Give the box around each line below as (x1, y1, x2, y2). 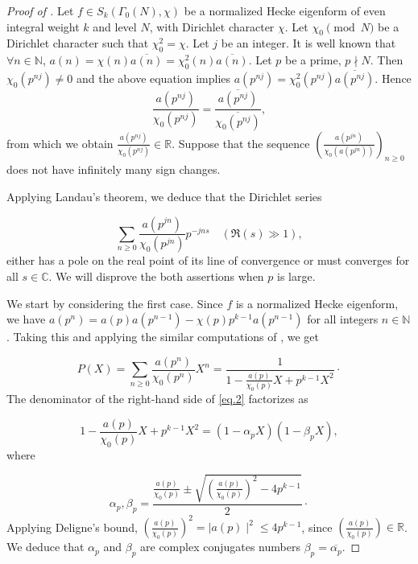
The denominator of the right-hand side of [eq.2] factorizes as (6, 390, 308, 407)
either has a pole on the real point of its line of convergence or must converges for (6, 252, 410, 269)
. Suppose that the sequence (172, 134, 310, 151)
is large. (277, 267, 316, 284)
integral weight (6, 18, 80, 35)
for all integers (307, 311, 379, 327)
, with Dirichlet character (149, 18, 275, 35)
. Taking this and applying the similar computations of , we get (6, 328, 320, 345)
